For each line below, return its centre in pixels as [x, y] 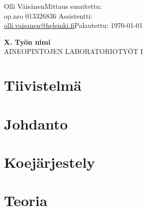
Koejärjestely [50, 162]
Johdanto [36, 123]
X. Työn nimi [27, 41]
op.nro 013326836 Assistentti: [48, 15]
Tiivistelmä [43, 85]
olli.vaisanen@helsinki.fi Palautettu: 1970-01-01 [73, 25]
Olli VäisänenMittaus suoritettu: [53, 6]
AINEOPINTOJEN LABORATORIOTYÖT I [73, 51]
